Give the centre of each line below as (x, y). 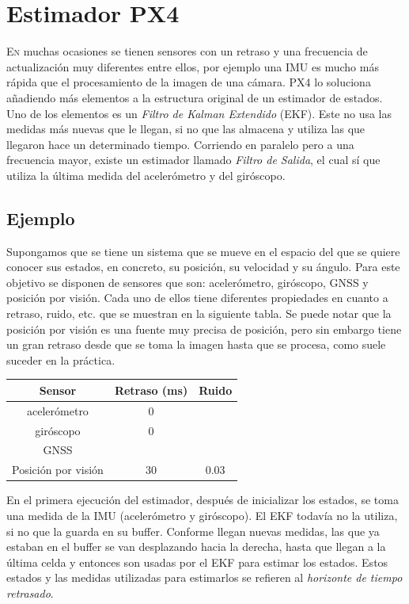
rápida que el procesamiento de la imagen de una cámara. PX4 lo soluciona (189, 82)
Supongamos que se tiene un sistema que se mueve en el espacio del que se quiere (203, 251)
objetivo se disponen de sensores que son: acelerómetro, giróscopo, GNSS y (187, 282)
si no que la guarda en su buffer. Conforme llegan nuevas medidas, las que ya (193, 531)
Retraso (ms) (151, 390)
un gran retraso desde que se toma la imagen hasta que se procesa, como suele (196, 344)
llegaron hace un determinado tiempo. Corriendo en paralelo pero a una (180, 144)
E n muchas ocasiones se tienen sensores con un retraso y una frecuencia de (187, 51)
